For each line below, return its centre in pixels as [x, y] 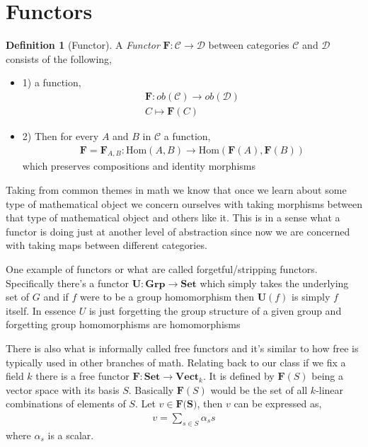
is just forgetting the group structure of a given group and [215, 310]
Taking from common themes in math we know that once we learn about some [176, 189]
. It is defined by [238, 376]
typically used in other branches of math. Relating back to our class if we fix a [176, 362]
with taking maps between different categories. [107, 245]
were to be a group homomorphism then [167, 297]
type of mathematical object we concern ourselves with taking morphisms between [184, 203]
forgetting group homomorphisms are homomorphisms [123, 324]
